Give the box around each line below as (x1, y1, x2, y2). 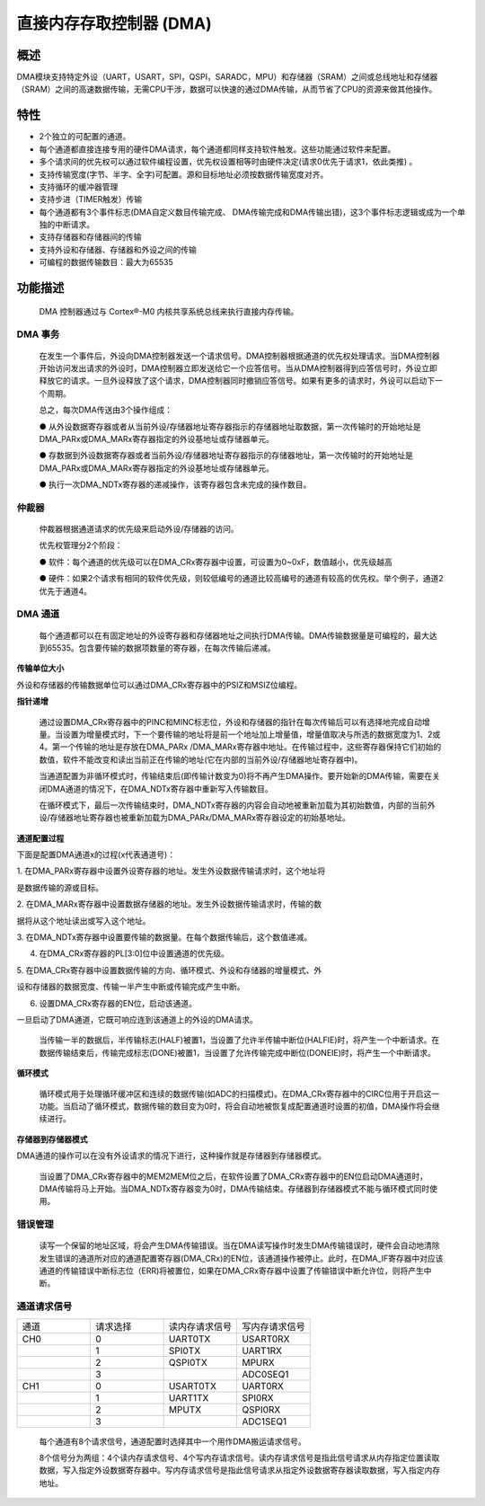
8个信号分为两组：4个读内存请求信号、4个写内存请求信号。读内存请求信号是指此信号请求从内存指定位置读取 (39, 1452, 440, 1463)
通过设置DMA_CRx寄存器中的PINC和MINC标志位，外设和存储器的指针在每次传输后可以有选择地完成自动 (39, 716, 422, 727)
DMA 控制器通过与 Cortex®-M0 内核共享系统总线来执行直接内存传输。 (39, 306, 299, 316)
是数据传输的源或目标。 (16, 881, 103, 893)
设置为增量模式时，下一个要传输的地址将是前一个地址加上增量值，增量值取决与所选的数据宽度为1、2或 (62, 729, 441, 740)
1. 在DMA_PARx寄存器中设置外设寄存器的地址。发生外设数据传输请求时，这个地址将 (16, 865, 326, 876)
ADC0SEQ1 (242, 1368, 289, 1380)
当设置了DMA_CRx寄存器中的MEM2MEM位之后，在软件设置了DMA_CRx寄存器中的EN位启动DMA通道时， (39, 1171, 428, 1182)
